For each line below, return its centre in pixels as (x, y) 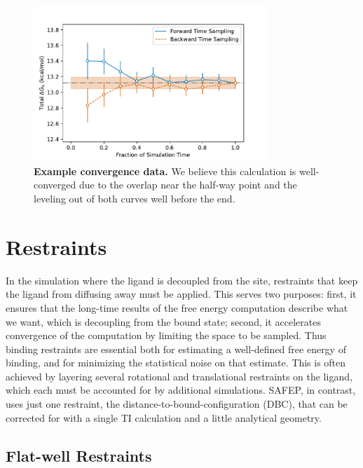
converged (55, 185)
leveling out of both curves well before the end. (135, 198)
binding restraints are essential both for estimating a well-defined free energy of (176, 349)
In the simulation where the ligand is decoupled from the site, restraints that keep (182, 280)
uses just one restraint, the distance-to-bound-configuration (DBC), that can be (177, 404)
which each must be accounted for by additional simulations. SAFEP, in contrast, (181, 390)
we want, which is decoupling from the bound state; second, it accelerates (163, 321)
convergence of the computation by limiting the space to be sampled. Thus (166, 335)
